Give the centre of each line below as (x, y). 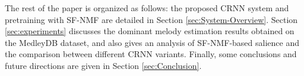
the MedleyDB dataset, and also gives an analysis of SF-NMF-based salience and (152, 42)
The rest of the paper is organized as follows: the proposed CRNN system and (147, 8)
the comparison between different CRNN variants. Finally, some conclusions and (151, 54)
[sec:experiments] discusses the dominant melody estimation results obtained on (150, 31)
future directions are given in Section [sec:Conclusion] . (103, 65)
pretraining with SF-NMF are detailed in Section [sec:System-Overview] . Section (151, 19)
